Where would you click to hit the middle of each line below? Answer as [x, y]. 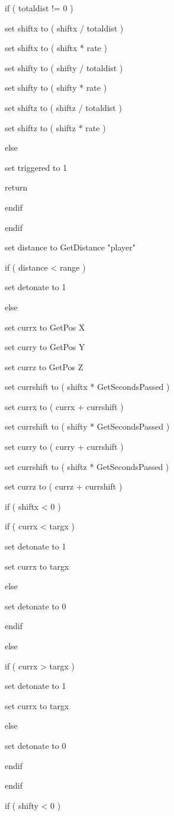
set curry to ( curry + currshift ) [64, 447]
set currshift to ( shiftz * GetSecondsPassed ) [87, 466]
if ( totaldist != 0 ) [39, 8]
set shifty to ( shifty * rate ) [56, 88]
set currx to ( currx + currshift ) [64, 406]
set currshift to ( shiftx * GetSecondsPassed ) [87, 387]
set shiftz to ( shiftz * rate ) [55, 127]
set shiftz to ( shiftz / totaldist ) [63, 107]
